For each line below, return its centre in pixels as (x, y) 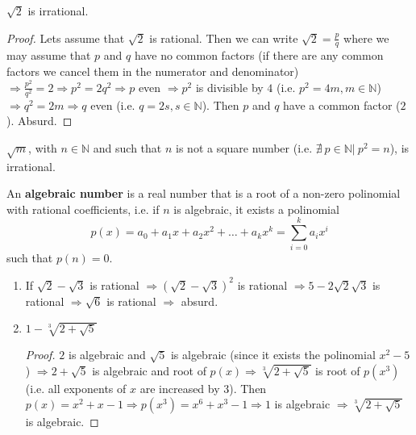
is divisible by (229, 87)
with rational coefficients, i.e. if (83, 209)
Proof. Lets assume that (66, 38)
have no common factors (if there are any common (259, 55)
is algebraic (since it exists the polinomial (273, 355)
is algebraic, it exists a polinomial (256, 209)
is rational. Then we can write (224, 38)
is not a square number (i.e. (244, 147)
